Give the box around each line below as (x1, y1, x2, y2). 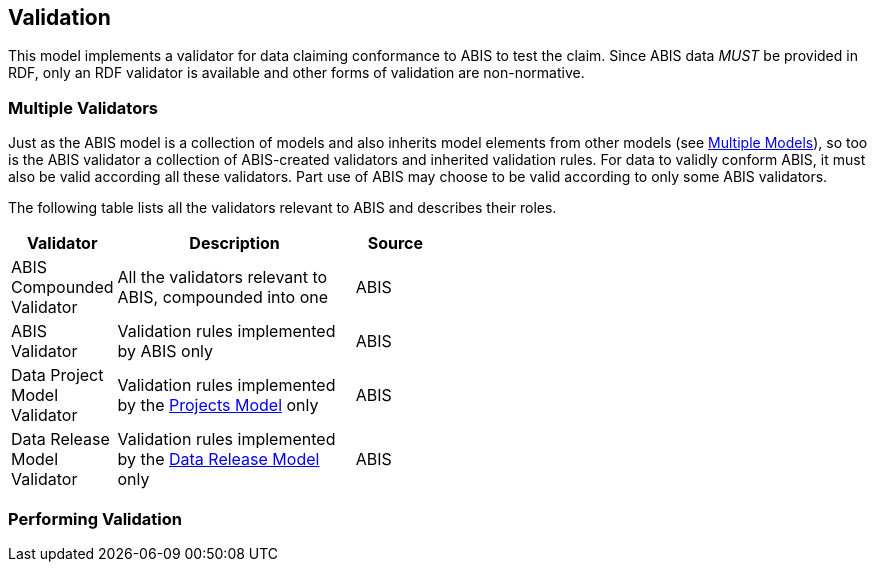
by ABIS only (117, 341, 214, 362)
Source (367, 233, 423, 254)
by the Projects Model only (117, 395, 319, 416)
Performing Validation (8, 508, 182, 529)
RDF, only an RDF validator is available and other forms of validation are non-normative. (8, 64, 585, 82)
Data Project (11, 365, 104, 386)
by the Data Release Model (117, 449, 320, 470)
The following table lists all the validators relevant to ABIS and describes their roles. (8, 199, 557, 217)
